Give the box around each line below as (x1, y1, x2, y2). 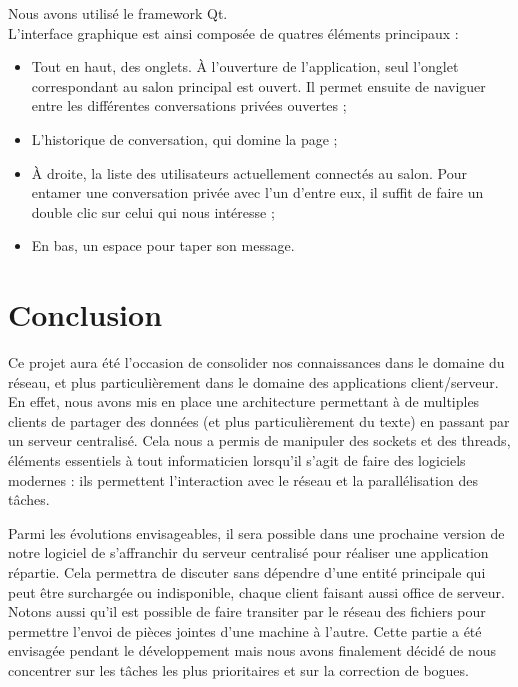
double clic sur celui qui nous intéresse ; (31, 201, 275, 222)
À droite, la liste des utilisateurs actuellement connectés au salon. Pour (31, 162, 467, 183)
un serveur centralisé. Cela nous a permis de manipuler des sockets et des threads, (8, 430, 511, 451)
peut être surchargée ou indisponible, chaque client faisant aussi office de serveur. (8, 581, 505, 602)
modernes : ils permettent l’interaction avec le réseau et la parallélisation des (8, 469, 478, 490)
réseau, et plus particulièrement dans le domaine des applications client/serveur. (8, 371, 499, 392)
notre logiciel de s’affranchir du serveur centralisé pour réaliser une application (8, 542, 489, 563)
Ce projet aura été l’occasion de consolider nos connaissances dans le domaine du (8, 352, 505, 373)
